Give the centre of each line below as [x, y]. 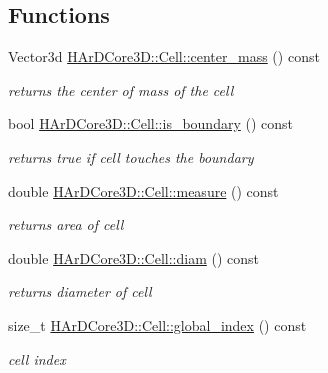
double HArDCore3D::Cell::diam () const [134, 257]
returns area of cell [66, 224]
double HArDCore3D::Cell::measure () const [143, 190]
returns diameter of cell [80, 291]
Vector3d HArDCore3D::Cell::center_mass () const [164, 56]
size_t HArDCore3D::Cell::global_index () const [157, 324]
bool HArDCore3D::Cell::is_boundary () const [150, 123]
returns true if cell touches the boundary [131, 156]
